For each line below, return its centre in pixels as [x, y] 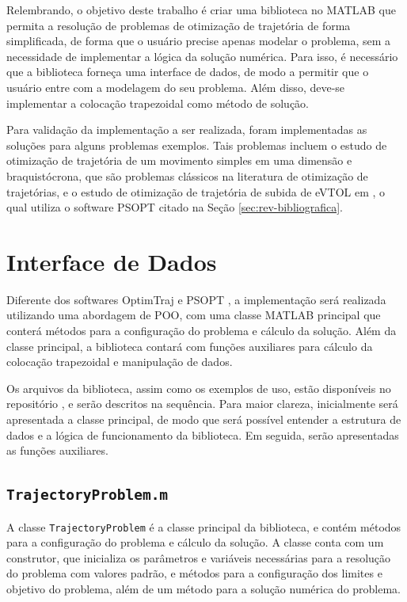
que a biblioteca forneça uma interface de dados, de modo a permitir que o [188, 72]
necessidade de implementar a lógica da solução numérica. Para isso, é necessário [202, 56]
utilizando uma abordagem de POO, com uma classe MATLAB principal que [194, 315]
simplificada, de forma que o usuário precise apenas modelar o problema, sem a [199, 41]
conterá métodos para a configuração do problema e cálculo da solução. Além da [202, 331]
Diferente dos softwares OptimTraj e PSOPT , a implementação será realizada [196, 299]
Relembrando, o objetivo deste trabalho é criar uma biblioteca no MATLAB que [201, 10]
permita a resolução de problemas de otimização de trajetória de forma [179, 25]
